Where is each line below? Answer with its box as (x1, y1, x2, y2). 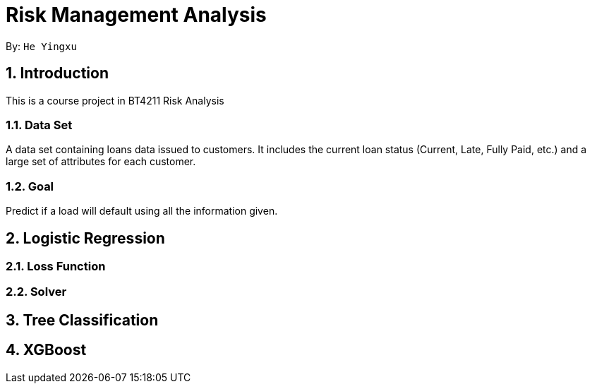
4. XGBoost (6, 341, 87, 359)
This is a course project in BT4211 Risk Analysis (6, 94, 224, 107)
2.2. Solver (6, 285, 67, 299)
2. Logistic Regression (6, 229, 165, 247)
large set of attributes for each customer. (6, 155, 196, 168)
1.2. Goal (6, 179, 54, 193)
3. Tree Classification (6, 311, 159, 329)
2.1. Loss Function (6, 258, 106, 273)
